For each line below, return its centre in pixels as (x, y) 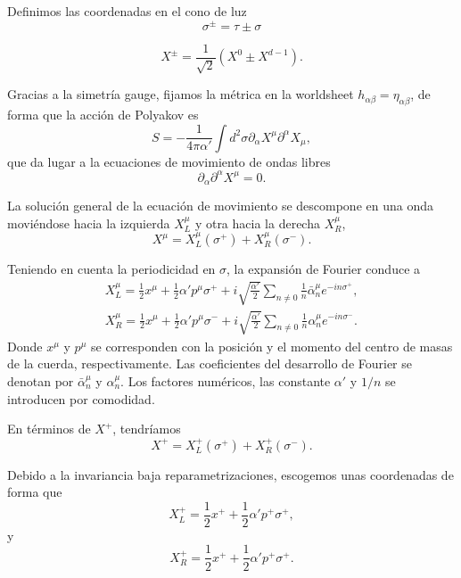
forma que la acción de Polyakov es (103, 114)
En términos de (49, 429)
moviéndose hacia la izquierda (89, 223)
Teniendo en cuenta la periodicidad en (111, 269)
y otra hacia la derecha (257, 223)
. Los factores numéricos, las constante (226, 381)
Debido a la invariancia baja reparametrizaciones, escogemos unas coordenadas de (230, 474)
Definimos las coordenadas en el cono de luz (127, 11)
